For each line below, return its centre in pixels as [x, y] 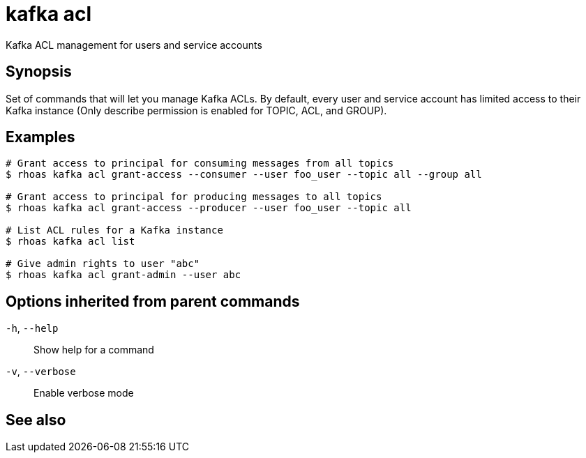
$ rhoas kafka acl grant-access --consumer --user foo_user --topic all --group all [244, 175]
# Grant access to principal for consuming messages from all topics [200, 163]
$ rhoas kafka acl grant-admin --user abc [123, 275]
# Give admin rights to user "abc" [103, 264]
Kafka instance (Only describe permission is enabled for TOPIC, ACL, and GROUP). [196, 110]
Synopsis [39, 72]
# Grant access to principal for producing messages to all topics [194, 197]
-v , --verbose [41, 372]
